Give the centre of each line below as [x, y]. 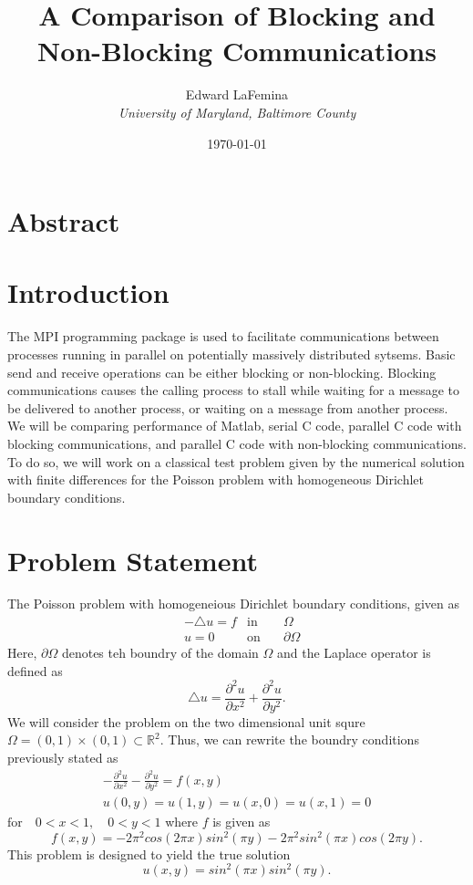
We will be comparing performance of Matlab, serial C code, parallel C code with [235, 426]
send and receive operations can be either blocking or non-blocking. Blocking [222, 372]
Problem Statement [133, 560]
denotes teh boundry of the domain [160, 653]
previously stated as [63, 758]
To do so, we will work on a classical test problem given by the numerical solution [236, 461]
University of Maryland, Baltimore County [237, 112]
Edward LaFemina [237, 94]
